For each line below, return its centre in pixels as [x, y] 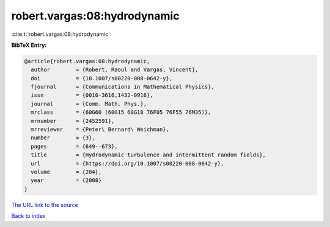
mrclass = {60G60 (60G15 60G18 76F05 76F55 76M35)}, [121, 112]
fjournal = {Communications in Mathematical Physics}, [123, 87]
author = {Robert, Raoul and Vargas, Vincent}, [115, 70]
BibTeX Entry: [29, 45]
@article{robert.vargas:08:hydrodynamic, [87, 61]
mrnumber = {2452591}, [73, 121]
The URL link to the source [45, 204]
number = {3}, [63, 138]
